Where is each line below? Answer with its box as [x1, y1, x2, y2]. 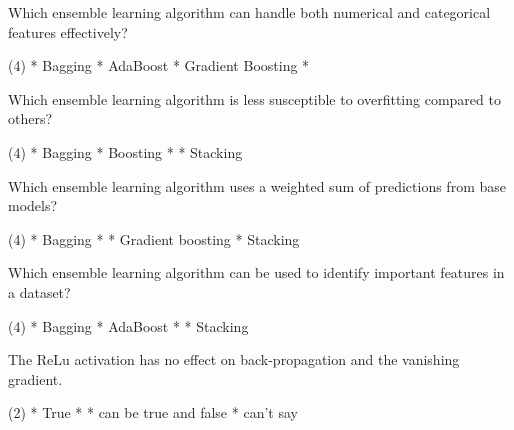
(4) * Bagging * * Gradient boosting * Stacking [8, 228, 300, 249]
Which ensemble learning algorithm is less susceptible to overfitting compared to [8, 88, 501, 109]
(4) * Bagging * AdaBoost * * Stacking [8, 315, 249, 336]
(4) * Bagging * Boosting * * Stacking [8, 141, 243, 162]
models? [8, 195, 58, 216]
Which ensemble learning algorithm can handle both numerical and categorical [8, 2, 491, 22]
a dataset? [8, 281, 71, 302]
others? [8, 108, 53, 129]
